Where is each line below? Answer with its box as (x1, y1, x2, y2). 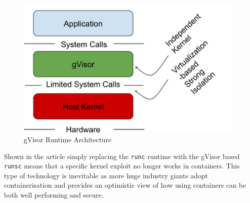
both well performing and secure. (4, 190, 104, 200)
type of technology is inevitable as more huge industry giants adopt (4, 170, 208, 180)
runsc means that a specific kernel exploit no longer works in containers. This (4, 161, 240, 171)
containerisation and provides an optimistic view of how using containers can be (4, 180, 246, 190)
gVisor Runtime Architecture (24, 134, 112, 144)
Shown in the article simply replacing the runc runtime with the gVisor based (4, 151, 240, 161)
